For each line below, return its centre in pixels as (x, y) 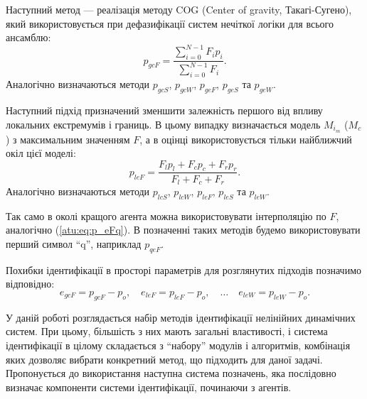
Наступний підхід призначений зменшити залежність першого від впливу (164, 110)
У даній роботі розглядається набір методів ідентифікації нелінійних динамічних (181, 317)
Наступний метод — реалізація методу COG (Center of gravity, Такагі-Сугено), (179, 9)
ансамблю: (28, 37)
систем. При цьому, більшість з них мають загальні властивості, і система (167, 331)
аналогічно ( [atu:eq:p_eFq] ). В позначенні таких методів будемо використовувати (183, 230)
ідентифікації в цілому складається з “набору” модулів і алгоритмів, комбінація (178, 345)
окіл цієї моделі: (41, 153)
